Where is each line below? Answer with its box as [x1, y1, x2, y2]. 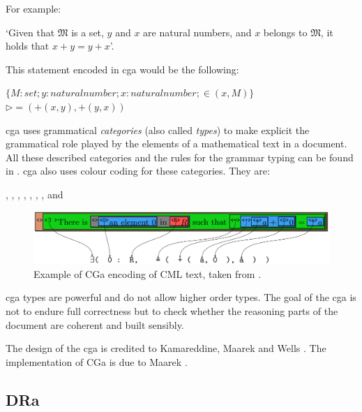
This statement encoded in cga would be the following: [6, 61, 239, 76]
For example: [6, 1, 61, 15]
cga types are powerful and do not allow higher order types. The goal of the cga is [6, 290, 356, 304]
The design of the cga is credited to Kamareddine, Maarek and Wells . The [6, 341, 326, 355]
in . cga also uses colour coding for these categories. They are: [6, 163, 270, 178]
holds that [6, 38, 50, 53]
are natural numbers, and [143, 24, 252, 39]
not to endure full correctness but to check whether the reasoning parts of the [6, 304, 338, 318]
